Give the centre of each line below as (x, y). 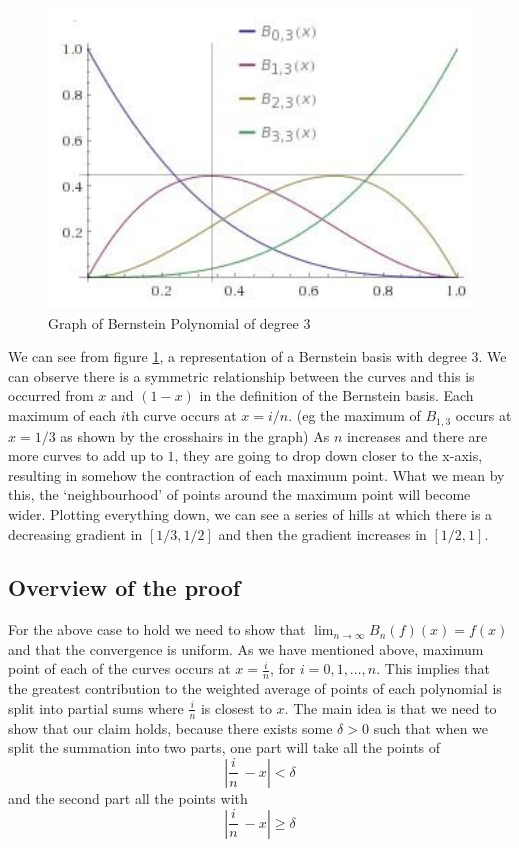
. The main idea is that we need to (390, 707)
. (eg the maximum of (354, 415)
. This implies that (433, 668)
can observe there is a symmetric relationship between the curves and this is (241, 375)
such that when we (431, 727)
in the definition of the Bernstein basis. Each (336, 395)
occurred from (51, 395)
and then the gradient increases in (322, 533)
